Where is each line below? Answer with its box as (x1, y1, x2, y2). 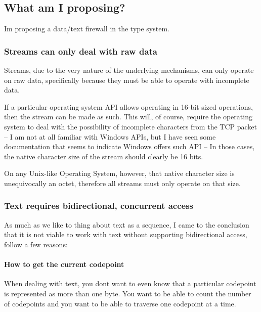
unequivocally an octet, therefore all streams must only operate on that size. (4, 177, 241, 188)
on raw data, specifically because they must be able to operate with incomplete (4, 74, 249, 85)
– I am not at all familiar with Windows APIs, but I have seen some (4, 131, 216, 142)
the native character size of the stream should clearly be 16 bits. (4, 151, 203, 161)
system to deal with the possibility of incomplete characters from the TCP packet (4, 121, 257, 131)
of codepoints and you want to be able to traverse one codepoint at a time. (4, 298, 236, 308)
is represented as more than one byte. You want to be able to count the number (4, 288, 251, 298)
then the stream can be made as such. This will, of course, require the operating (4, 111, 252, 122)
